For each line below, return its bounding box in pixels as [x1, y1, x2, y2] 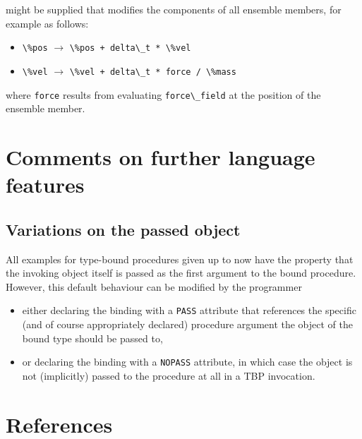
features [6, 170, 85, 199]
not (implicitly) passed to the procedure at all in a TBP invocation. [22, 368, 315, 383]
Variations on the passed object [6, 218, 241, 240]
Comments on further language [6, 142, 315, 171]
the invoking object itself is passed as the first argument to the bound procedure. [6, 265, 356, 280]
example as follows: [6, 16, 89, 30]
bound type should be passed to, [22, 330, 163, 345]
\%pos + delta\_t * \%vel [69, 43, 191, 54]
